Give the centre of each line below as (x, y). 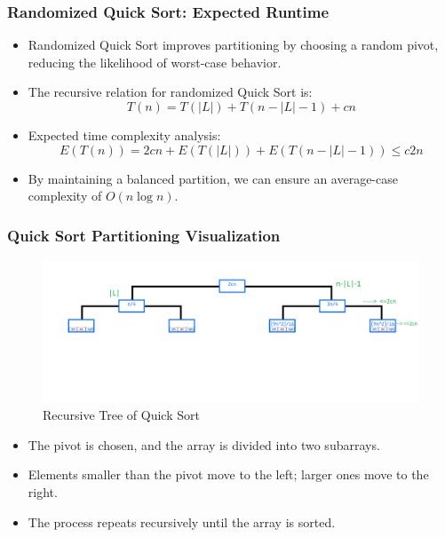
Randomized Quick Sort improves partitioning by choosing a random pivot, (233, 45)
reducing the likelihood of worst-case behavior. (155, 62)
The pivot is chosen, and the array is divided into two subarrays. (204, 444)
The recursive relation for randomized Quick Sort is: (170, 92)
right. (43, 492)
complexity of (65, 196)
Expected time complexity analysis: (124, 135)
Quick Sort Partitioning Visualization (144, 235)
